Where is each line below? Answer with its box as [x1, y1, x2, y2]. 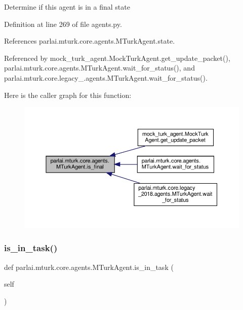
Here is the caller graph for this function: [4, 89, 132, 100]
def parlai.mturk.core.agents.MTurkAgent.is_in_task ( [4, 261, 174, 272]
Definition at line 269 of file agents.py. [4, 18, 122, 29]
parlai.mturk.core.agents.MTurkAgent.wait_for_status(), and [4, 62, 195, 73]
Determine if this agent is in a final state [4, 2, 130, 12]
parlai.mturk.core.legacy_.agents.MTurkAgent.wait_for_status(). [4, 72, 208, 83]
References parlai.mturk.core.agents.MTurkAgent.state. [4, 36, 175, 46]
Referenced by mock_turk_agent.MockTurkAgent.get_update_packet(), [4, 52, 230, 63]
